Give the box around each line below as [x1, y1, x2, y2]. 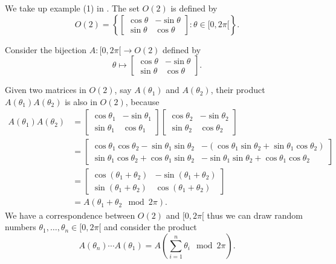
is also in [65, 95, 97, 108]
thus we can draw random [207, 208, 303, 221]
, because [125, 95, 160, 108]
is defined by [170, 2, 218, 14]
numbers [5, 221, 36, 233]
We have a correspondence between [5, 208, 135, 221]
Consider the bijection [5, 43, 87, 56]
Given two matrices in [5, 83, 86, 96]
